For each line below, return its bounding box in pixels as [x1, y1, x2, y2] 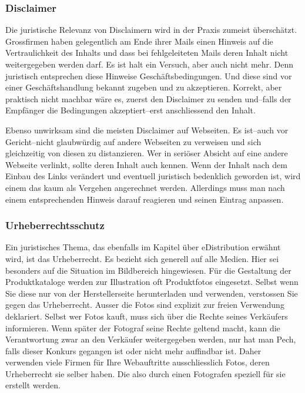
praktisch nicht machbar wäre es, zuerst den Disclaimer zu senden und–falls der [5, 92, 291, 105]
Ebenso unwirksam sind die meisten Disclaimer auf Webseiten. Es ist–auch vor [5, 123, 289, 136]
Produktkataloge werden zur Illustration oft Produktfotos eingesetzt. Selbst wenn [5, 276, 299, 288]
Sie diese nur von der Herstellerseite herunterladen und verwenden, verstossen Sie [5, 287, 298, 299]
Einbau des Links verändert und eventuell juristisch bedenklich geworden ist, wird [5, 170, 301, 182]
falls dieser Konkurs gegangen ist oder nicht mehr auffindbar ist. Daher [5, 344, 262, 357]
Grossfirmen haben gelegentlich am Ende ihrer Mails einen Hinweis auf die [5, 35, 273, 47]
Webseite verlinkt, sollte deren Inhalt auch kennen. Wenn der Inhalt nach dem [5, 158, 287, 170]
